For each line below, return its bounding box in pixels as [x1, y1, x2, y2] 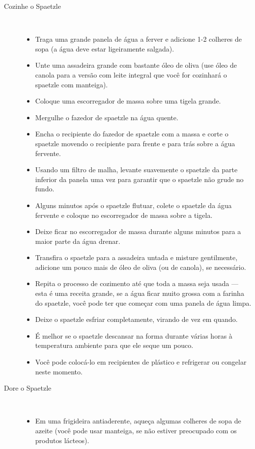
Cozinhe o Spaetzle [4, 1, 61, 11]
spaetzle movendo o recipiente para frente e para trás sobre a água [35, 138, 235, 148]
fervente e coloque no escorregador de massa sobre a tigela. [35, 210, 213, 220]
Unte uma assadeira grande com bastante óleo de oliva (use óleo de [35, 60, 237, 70]
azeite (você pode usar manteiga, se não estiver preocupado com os [35, 425, 237, 435]
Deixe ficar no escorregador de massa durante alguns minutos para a [35, 226, 241, 237]
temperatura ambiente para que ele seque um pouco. [35, 340, 194, 350]
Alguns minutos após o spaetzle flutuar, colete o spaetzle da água [35, 200, 232, 210]
